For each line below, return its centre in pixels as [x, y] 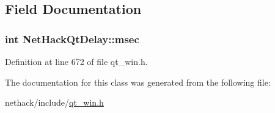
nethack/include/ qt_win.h [54, 102]
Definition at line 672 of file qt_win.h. [76, 61]
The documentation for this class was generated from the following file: [138, 82]
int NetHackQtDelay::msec [72, 39]
